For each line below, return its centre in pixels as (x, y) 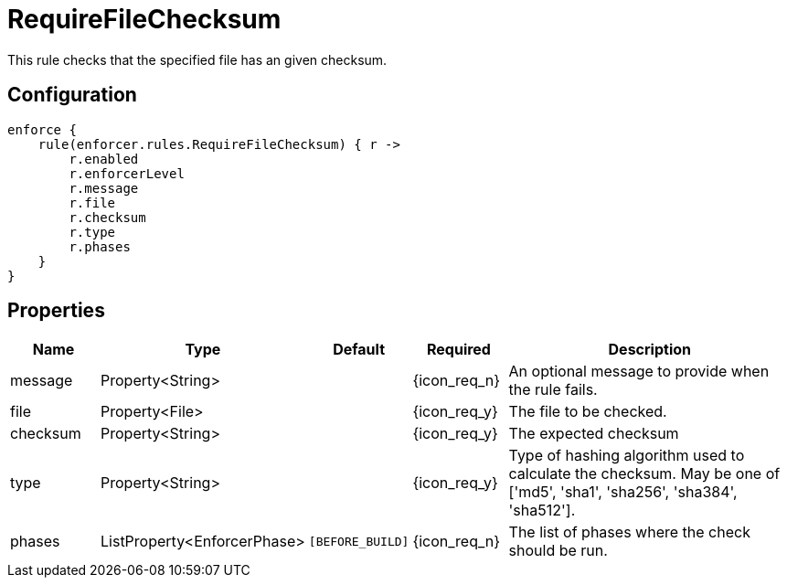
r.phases (100, 246)
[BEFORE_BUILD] (359, 541)
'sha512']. (542, 511)
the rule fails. (553, 390)
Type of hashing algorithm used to (627, 456)
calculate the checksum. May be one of (644, 474)
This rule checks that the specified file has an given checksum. (197, 59)
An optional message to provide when (639, 372)
